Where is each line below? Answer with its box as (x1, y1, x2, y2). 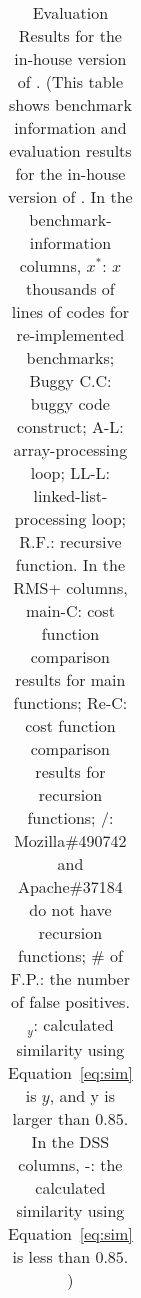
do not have (29, 898, 112, 921)
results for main (15, 668, 126, 691)
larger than (12, 1106, 90, 1130)
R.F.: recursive (19, 530, 122, 553)
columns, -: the (18, 1152, 123, 1176)
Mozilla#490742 (14, 829, 127, 852)
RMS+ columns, (13, 576, 128, 599)
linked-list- (33, 484, 108, 507)
